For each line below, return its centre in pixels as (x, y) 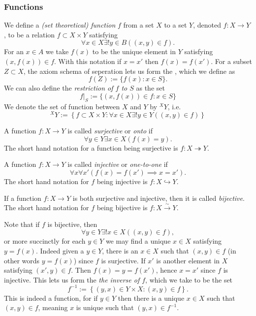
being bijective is (122, 207)
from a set (139, 25)
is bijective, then (72, 224)
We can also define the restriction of (59, 88)
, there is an (120, 251)
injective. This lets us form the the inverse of (72, 279)
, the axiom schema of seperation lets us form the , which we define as (129, 71)
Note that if (22, 224)
